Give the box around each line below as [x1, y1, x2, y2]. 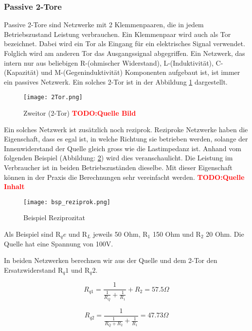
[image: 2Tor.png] [23, 94, 83, 101]
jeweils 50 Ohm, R [93, 229, 148, 239]
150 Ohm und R [152, 229, 201, 239]
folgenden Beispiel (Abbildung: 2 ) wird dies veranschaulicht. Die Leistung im [4, 153, 233, 163]
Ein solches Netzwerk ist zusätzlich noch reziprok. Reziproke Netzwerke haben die [4, 124, 248, 134]
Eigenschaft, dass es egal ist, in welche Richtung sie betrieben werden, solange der [4, 134, 248, 144]
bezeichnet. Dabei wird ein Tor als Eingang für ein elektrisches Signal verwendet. [4, 38, 245, 49]
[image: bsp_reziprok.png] [23, 198, 110, 206]
